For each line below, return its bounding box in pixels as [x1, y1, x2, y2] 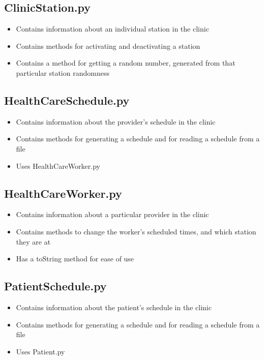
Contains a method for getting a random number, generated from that [16, 57, 236, 68]
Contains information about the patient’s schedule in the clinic [16, 302, 212, 312]
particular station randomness [16, 67, 109, 78]
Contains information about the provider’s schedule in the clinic [16, 116, 216, 127]
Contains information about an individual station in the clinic [16, 23, 209, 34]
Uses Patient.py [16, 346, 65, 356]
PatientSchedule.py [4, 278, 107, 294]
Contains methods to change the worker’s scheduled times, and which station [16, 226, 256, 236]
